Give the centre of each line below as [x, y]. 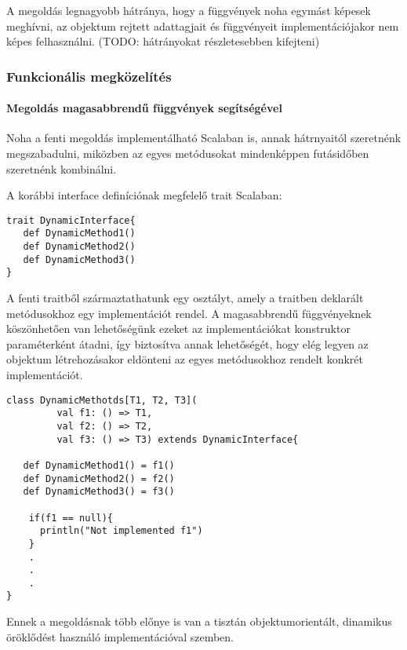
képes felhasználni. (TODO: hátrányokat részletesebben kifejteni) [163, 41]
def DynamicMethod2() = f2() [99, 478]
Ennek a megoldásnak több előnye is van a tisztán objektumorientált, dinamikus [199, 621]
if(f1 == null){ [71, 518]
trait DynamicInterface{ [71, 220]
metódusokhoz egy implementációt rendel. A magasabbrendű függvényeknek [189, 313]
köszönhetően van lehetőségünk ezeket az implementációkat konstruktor [178, 329]
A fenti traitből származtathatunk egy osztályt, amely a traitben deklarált [185, 298]
